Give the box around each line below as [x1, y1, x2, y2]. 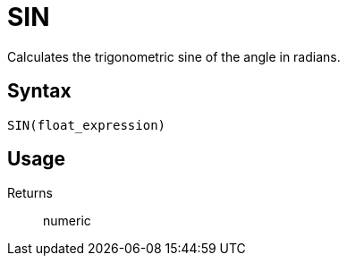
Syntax [7, 80, 72, 103]
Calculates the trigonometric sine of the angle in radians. [7, 48, 341, 64]
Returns [7, 185, 53, 201]
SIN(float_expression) [7, 117, 166, 132]
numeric [43, 213, 91, 229]
